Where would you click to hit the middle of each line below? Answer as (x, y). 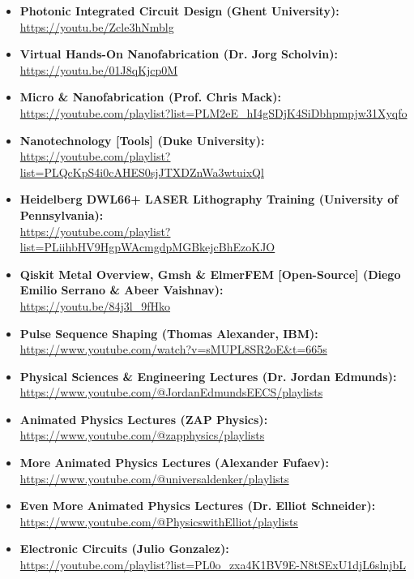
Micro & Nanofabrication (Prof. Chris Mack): (151, 97)
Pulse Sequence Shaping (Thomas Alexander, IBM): (169, 333)
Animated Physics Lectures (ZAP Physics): (144, 419)
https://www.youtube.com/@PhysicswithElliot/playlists (159, 521)
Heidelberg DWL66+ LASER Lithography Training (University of (209, 199)
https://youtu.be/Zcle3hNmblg (97, 26)
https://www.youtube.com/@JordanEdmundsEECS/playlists (171, 392)
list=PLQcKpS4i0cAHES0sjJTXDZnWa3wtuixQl (142, 172)
